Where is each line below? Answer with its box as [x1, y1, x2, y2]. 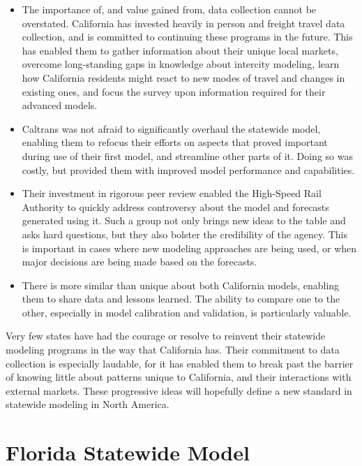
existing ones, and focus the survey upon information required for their [22, 84, 326, 99]
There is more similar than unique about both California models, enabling [22, 277, 340, 292]
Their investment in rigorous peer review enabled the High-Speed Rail [22, 186, 322, 201]
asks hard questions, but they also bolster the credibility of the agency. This [22, 226, 347, 241]
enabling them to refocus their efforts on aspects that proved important [22, 135, 328, 150]
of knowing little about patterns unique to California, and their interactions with [6, 370, 352, 384]
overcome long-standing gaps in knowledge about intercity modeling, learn [22, 57, 340, 71]
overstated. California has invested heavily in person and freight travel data [22, 15, 345, 30]
